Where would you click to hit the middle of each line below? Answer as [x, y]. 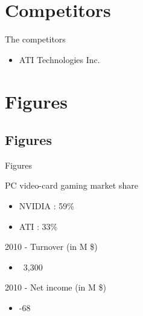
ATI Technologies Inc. [59, 59]
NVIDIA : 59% [46, 206]
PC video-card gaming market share [71, 185]
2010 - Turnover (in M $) [51, 247]
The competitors [35, 39]
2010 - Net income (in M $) [56, 287]
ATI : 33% [38, 226]
